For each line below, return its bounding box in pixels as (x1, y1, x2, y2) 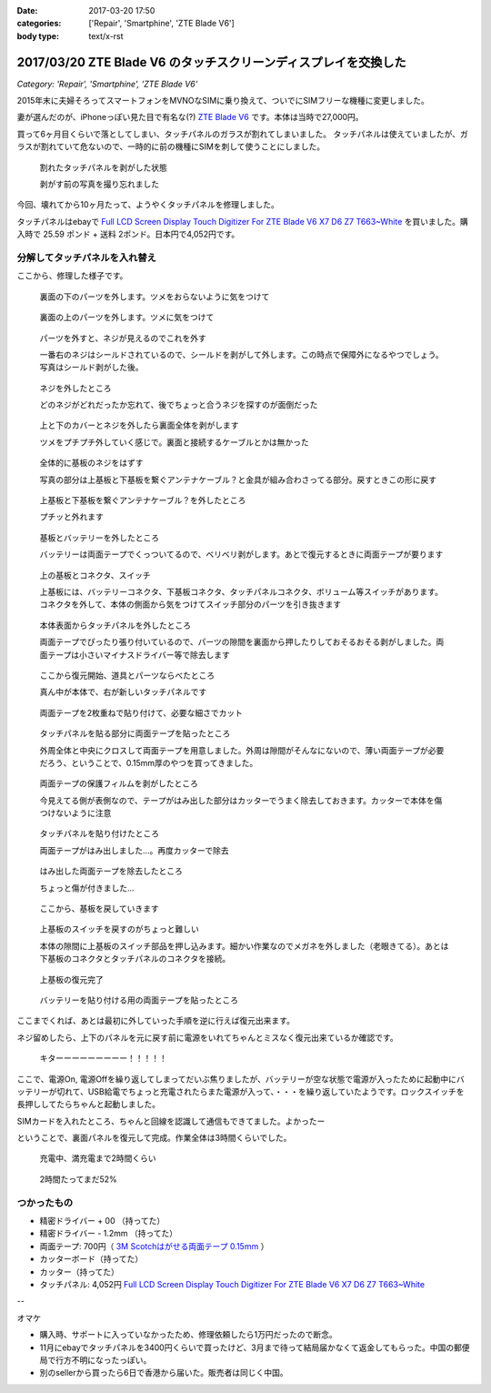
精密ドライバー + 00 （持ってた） (39, 1216, 165, 1226)
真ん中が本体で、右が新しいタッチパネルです (39, 687, 207, 698)
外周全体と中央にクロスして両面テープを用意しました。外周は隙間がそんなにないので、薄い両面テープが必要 (39, 744, 445, 755)
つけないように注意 (39, 808, 112, 819)
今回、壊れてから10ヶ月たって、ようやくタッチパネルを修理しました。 (16, 199, 279, 210)
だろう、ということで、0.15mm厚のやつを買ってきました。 (39, 757, 258, 768)
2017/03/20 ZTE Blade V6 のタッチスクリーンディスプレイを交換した (16, 55, 406, 70)
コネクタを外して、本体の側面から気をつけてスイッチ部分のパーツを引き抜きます (39, 599, 342, 610)
